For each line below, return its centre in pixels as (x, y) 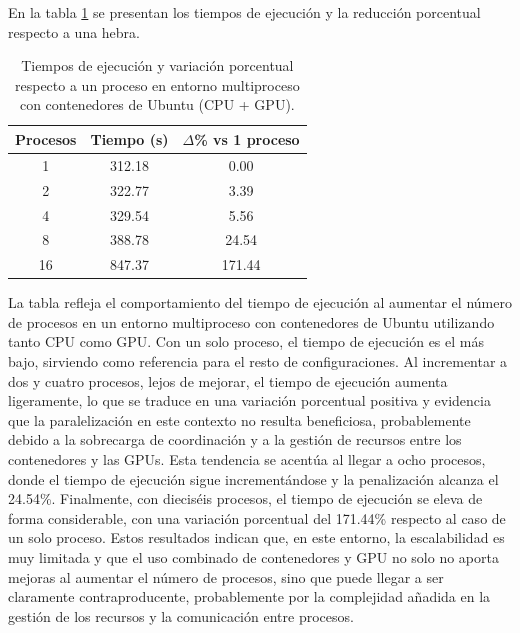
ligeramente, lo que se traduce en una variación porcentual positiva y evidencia (249, 400)
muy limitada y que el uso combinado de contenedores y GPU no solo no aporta (253, 557)
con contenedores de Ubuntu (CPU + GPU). (157, 104)
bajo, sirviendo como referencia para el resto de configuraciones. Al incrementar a (258, 361)
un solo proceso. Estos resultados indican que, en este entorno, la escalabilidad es (256, 537)
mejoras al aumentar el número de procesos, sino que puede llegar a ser (226, 576)
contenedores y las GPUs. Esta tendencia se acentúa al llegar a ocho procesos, (247, 459)
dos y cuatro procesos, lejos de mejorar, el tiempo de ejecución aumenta (228, 380)
